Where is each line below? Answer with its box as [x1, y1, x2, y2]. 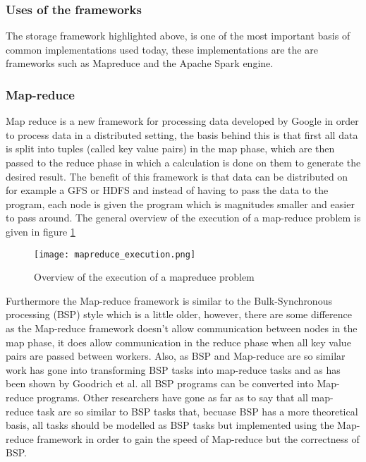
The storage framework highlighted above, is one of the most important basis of [6, 28, 350, 43]
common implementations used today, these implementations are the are [6, 42, 318, 56]
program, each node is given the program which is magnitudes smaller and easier [6, 196, 355, 211]
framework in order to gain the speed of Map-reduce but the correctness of [37, 431, 360, 446]
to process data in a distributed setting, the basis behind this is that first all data [6, 127, 358, 142]
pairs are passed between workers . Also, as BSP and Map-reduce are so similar [6, 348, 346, 363]
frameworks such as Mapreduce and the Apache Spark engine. [6, 56, 274, 71]
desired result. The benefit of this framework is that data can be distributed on [6, 169, 348, 183]
